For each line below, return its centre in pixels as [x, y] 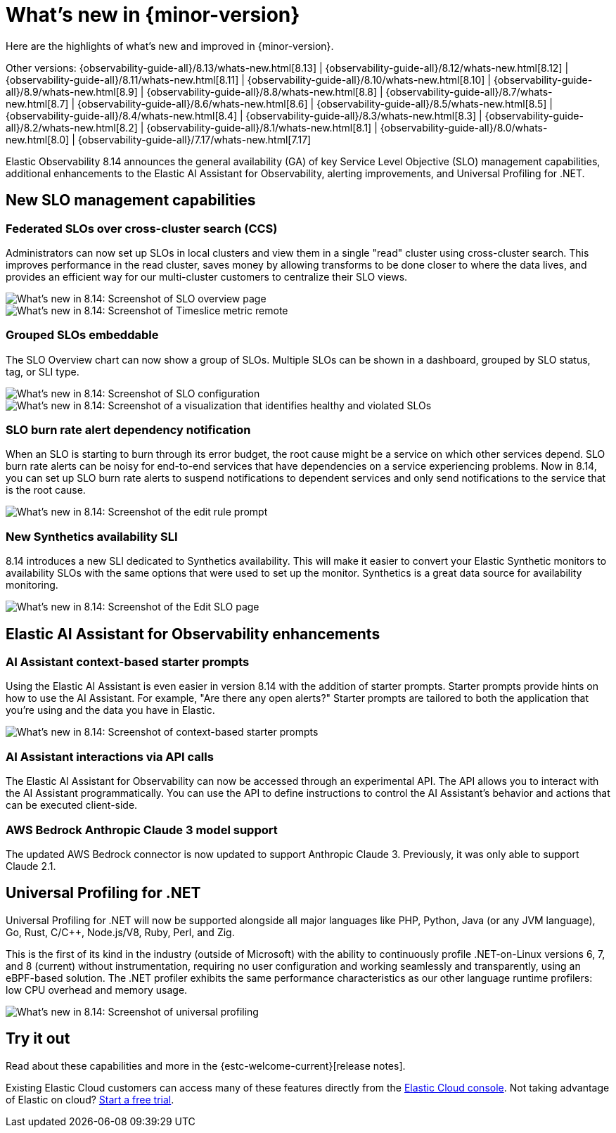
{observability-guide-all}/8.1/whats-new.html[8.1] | [262, 127]
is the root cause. [46, 490]
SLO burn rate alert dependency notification [128, 430]
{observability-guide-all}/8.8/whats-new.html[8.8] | [265, 91]
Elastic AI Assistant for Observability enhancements [193, 634]
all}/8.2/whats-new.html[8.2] [72, 127]
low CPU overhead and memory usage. [97, 990]
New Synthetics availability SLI [92, 536]
